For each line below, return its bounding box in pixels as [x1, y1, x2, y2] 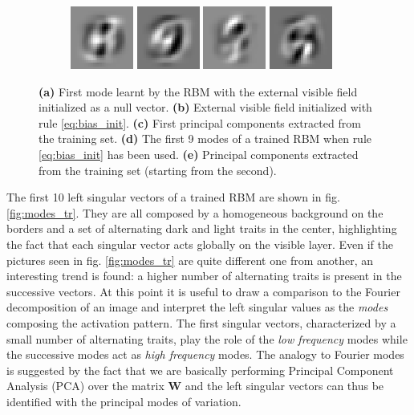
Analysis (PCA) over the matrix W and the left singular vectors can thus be [6, 377, 384, 394]
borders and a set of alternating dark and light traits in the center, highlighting [6, 220, 397, 237]
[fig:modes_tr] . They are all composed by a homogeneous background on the [6, 204, 384, 221]
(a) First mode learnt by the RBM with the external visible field [39, 83, 358, 100]
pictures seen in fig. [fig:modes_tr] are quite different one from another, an [6, 251, 374, 268]
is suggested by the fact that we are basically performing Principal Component [6, 361, 394, 378]
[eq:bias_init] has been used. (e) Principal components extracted [39, 145, 359, 162]
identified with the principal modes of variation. [6, 393, 241, 409]
